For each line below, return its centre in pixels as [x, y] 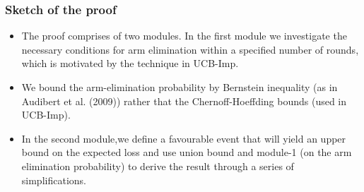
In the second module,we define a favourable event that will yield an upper [184, 138]
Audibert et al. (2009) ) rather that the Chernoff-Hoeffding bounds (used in [184, 101]
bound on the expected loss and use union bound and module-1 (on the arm [187, 152]
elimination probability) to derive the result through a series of [158, 166]
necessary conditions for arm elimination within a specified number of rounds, [190, 49]
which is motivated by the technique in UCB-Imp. [130, 63]
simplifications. [54, 180]
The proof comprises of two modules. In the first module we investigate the [184, 36]
